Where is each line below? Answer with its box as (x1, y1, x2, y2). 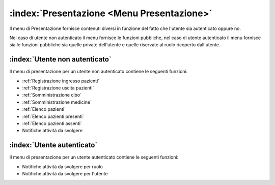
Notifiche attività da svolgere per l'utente (22, 171, 108, 177)
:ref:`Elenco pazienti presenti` (22, 113, 84, 119)
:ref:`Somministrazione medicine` (22, 99, 92, 105)
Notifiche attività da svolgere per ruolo (22, 163, 103, 170)
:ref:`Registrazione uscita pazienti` (22, 85, 94, 91)
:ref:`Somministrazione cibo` (22, 92, 81, 98)
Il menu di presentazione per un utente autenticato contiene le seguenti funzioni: (9, 154, 179, 160)
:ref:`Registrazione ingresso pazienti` (22, 78, 100, 84)
